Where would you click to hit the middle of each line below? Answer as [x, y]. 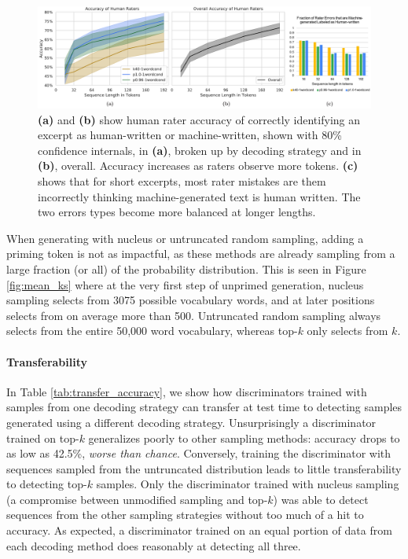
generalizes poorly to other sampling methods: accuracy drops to [244, 438]
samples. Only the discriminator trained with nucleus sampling [248, 484]
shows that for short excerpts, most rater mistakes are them [182, 180]
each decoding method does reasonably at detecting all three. [154, 545]
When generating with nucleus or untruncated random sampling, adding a [185, 238]
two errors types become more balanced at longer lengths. [177, 212]
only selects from [347, 331]
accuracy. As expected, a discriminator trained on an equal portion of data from [199, 530]
